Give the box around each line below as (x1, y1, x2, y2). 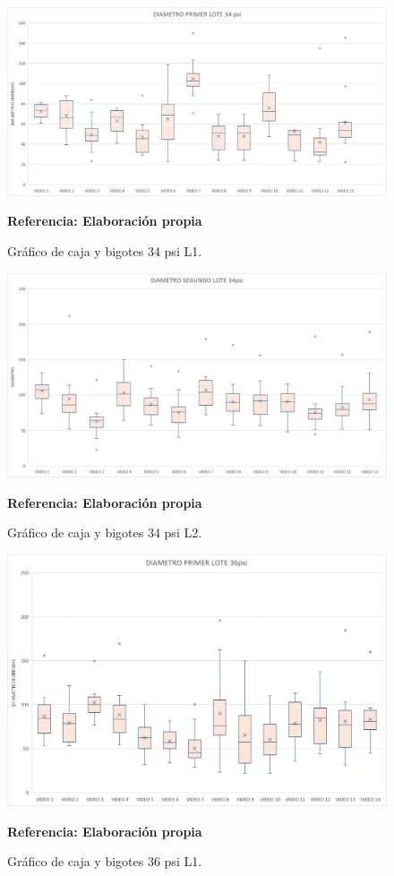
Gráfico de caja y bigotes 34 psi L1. (7, 241, 202, 260)
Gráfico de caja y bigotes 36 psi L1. (7, 852, 202, 871)
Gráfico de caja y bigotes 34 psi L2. (7, 523, 202, 542)
